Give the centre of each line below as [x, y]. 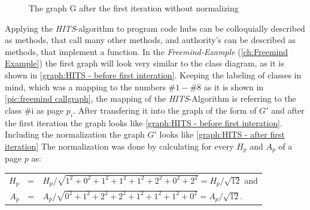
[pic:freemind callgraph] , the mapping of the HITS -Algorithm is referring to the [151, 98]
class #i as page [34, 110]
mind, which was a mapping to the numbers [85, 86]
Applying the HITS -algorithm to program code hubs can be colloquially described [155, 28]
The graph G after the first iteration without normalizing [134, 8]
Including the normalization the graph [75, 134]
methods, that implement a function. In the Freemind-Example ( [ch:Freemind [147, 51]
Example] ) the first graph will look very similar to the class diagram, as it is [145, 63]
